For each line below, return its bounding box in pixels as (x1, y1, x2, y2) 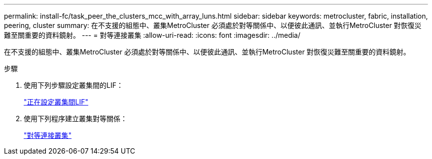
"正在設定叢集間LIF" (24, 98, 88, 106)
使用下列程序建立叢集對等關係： (24, 114, 127, 123)
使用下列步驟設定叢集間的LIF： (24, 81, 123, 89)
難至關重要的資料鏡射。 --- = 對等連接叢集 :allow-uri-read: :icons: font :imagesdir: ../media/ (4, 31, 301, 39)
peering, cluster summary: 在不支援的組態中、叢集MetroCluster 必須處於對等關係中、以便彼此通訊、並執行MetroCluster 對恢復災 (4, 21, 422, 29)
